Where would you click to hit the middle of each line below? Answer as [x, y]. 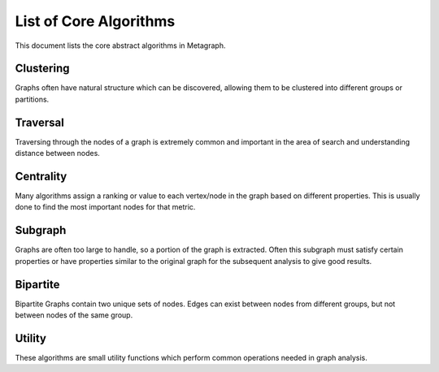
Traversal [39, 122]
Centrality [41, 176]
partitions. [32, 99]
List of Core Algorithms [95, 21]
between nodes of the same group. [74, 315]
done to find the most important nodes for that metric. [105, 207]
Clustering [42, 69]
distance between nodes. [58, 154]
